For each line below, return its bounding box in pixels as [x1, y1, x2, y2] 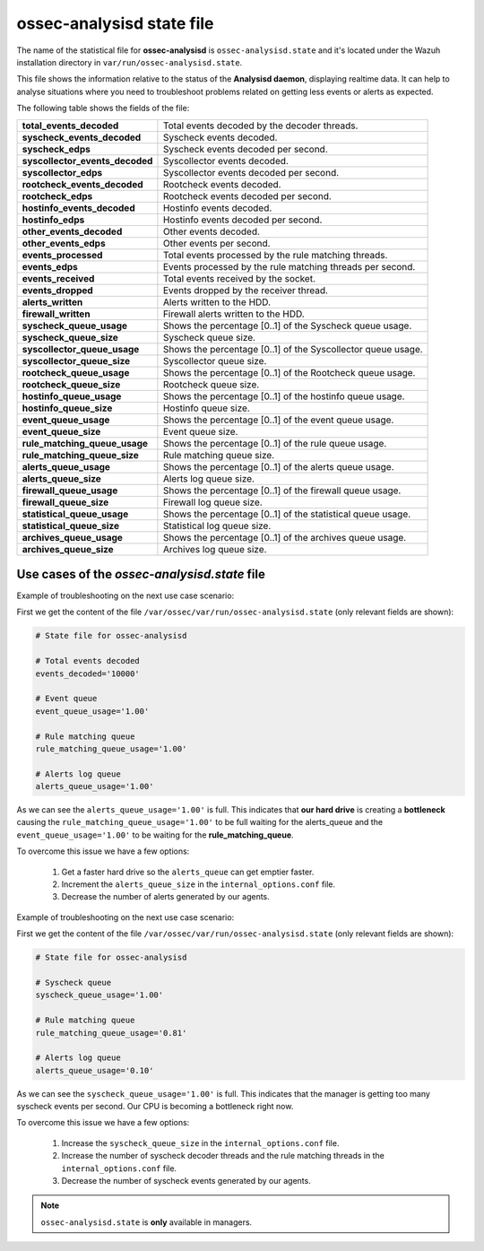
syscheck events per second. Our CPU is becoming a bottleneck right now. [16, 1101, 294, 1112]
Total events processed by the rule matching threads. [162, 248, 388, 261]
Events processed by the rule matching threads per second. [162, 260, 416, 273]
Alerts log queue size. [162, 472, 255, 484]
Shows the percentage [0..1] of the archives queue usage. [162, 531, 407, 543]
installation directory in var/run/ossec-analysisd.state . [16, 56, 243, 67]
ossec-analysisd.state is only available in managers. [40, 1216, 253, 1228]
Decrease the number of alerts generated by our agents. [61, 891, 271, 902]
